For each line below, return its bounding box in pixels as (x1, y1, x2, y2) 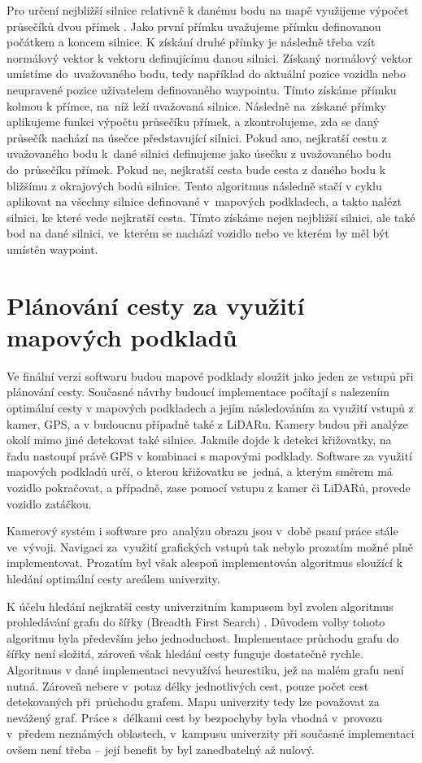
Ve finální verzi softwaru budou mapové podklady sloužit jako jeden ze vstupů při (7, 367, 414, 384)
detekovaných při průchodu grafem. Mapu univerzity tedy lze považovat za (7, 693, 380, 710)
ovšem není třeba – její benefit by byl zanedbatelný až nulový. (7, 740, 315, 757)
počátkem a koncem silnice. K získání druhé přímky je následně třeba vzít (7, 33, 376, 50)
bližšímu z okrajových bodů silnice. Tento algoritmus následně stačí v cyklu (7, 177, 382, 194)
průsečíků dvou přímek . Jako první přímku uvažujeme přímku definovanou (7, 17, 381, 34)
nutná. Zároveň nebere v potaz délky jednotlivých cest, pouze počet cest (7, 677, 369, 694)
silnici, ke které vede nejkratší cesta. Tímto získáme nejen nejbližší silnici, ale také (7, 208, 415, 225)
